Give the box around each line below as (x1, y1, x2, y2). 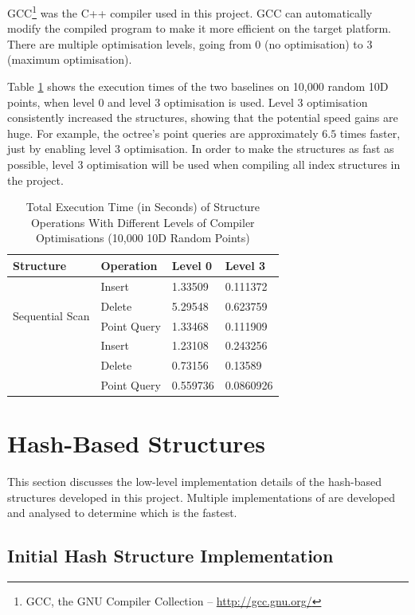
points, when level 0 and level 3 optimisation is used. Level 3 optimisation (7, 93, 368, 110)
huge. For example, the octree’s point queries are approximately (7, 124, 319, 141)
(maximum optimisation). (7, 51, 132, 68)
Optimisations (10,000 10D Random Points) (35, 229, 250, 246)
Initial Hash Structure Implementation (7, 543, 334, 568)
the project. (7, 171, 64, 188)
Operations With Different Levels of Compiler (30, 213, 255, 230)
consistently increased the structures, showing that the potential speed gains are (7, 109, 398, 126)
